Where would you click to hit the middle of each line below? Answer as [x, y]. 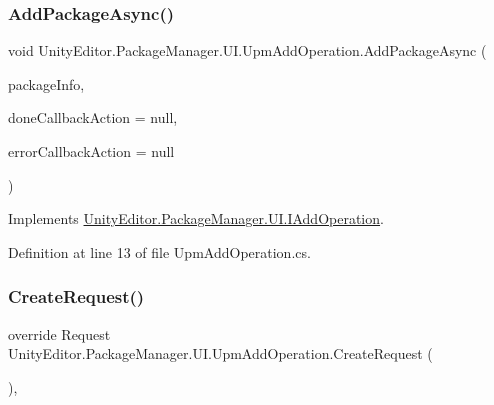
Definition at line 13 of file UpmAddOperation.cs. [159, 251]
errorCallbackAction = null [91, 151]
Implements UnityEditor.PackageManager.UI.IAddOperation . [196, 218]
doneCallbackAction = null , [93, 117]
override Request [59, 333]
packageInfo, [46, 83]
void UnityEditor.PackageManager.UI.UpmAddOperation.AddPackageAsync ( [247, 50]
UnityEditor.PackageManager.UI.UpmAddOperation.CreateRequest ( [220, 353]
